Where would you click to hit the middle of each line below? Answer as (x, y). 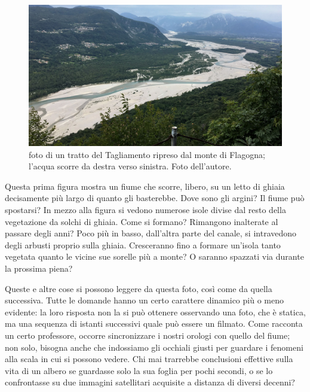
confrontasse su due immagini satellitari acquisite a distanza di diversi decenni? (150, 382)
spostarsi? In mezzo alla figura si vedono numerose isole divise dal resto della (145, 209)
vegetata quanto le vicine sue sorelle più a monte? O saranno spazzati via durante (154, 256)
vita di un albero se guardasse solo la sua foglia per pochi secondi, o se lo (139, 370)
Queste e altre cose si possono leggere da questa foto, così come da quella (139, 288)
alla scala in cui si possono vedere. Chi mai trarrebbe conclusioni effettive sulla (149, 359)
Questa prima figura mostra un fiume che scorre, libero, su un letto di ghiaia (145, 186)
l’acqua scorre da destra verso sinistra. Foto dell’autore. (130, 166)
